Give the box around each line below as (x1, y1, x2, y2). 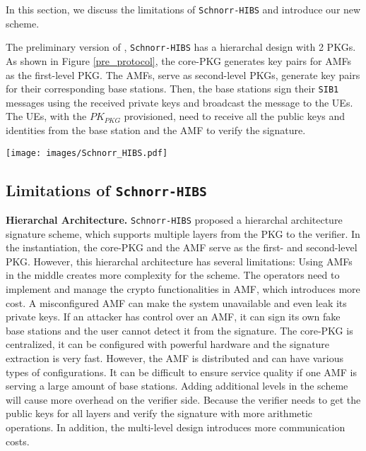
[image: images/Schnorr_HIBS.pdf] (6, 148, 168, 158)
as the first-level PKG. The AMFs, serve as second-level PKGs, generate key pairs (6, 67, 360, 82)
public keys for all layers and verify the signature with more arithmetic (6, 406, 313, 421)
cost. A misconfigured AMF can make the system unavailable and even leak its (6, 295, 347, 310)
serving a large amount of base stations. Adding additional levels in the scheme (6, 378, 348, 393)
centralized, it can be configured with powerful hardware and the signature (6, 337, 330, 351)
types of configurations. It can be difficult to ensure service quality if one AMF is (6, 364, 357, 379)
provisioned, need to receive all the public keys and (124, 109, 346, 124)
